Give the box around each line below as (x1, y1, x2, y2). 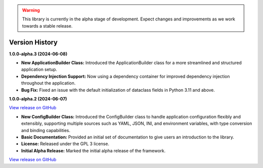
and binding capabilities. (21, 127, 71, 133)
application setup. (21, 67, 57, 72)
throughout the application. (21, 80, 76, 86)
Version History (9, 38, 58, 46)
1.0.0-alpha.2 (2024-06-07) (9, 96, 67, 102)
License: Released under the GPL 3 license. (21, 141, 110, 147)
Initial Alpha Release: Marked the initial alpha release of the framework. (21, 148, 166, 153)
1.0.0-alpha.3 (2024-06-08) (9, 51, 68, 57)
